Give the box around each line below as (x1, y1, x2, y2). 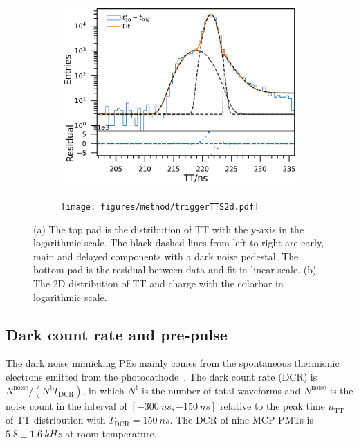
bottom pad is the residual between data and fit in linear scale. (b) (33, 262, 317, 277)
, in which (82, 383, 125, 397)
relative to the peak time (220, 398, 325, 412)
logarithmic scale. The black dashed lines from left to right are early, (33, 235, 324, 250)
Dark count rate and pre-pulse (6, 323, 228, 345)
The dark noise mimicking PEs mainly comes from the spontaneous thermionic (6, 356, 340, 370)
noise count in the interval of (6, 398, 127, 412)
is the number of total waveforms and (141, 383, 301, 397)
